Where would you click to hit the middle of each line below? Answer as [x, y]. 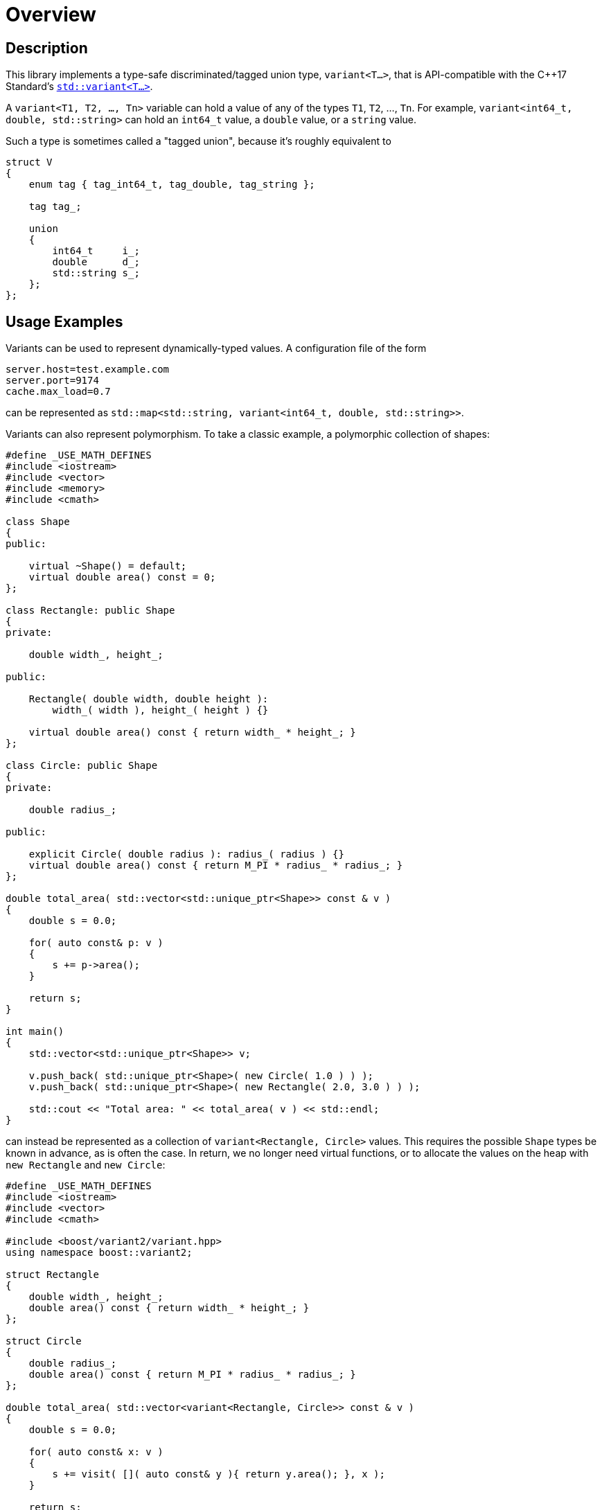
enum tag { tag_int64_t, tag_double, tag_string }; [172, 185]
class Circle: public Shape [82, 766]
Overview [51, 15]
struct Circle [44, 1341]
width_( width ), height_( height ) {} [160, 710]
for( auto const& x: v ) [96, 1452]
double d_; [96, 262]
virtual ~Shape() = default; [108, 566]
